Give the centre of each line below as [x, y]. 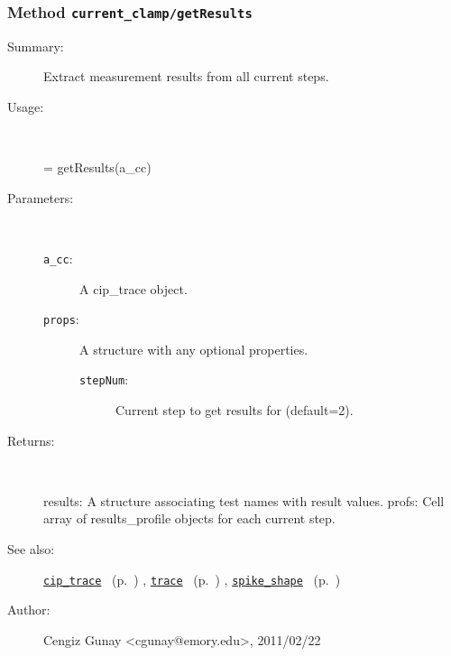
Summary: [36, 46]
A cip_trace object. [133, 288]
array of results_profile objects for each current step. [189, 518]
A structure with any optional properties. [194, 349]
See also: [31, 549]
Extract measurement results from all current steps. [186, 76]
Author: [29, 610]
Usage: [26, 106]
